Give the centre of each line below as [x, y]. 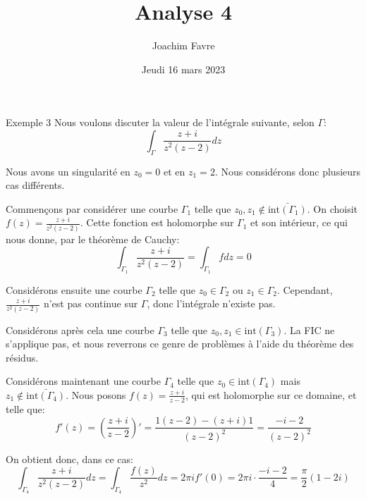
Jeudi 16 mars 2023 [183, 69]
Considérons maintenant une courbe [83, 381]
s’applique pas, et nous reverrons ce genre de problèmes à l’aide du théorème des [180, 344]
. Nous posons [96, 394]
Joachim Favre [183, 45]
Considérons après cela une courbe [80, 329]
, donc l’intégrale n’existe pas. [211, 303]
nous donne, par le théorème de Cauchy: [93, 239]
